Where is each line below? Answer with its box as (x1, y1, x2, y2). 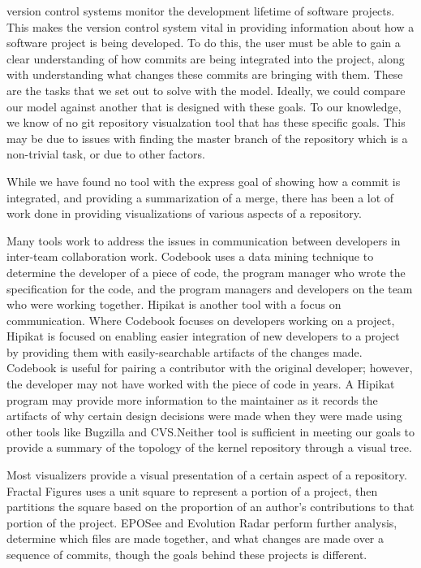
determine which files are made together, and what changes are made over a (6, 530, 384, 547)
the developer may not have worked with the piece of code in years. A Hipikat (6, 375, 395, 392)
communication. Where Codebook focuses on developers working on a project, (6, 311, 395, 328)
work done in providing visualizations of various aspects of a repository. (6, 205, 362, 222)
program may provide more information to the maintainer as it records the (6, 391, 378, 408)
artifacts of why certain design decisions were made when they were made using (6, 407, 402, 424)
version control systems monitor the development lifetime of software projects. (6, 2, 395, 19)
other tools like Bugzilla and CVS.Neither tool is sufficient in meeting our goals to (6, 423, 415, 440)
